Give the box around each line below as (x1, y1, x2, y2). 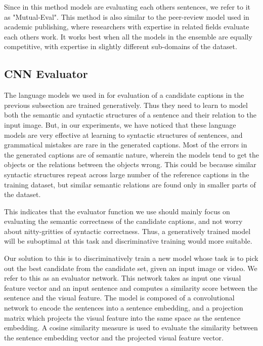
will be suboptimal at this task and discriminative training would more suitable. (4, 236, 252, 246)
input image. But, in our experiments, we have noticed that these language (4, 119, 236, 130)
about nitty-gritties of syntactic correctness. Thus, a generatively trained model (4, 225, 251, 236)
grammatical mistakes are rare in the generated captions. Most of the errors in (4, 139, 247, 150)
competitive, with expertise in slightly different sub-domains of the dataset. (4, 41, 237, 52)
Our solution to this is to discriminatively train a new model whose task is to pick (4, 253, 258, 263)
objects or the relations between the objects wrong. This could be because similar (4, 159, 256, 170)
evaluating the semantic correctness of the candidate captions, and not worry (4, 216, 243, 226)
